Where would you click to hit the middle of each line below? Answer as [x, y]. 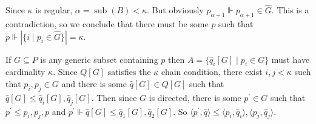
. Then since [114, 97]
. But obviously [175, 10]
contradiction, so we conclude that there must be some [107, 24]
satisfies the [129, 72]
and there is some [94, 83]
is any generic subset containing [99, 59]
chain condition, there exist [212, 72]
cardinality [25, 72]
